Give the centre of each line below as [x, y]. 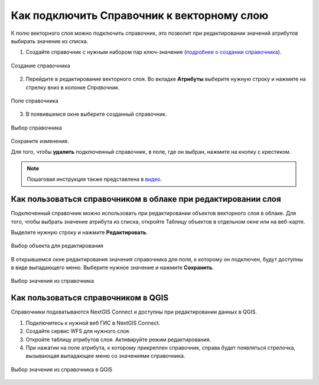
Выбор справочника [36, 128]
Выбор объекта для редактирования [57, 246]
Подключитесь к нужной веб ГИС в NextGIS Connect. [93, 323]
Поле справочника [35, 101]
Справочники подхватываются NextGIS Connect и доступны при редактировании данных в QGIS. [134, 312]
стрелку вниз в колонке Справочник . [73, 87]
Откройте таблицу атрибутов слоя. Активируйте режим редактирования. [118, 339]
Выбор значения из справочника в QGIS [61, 369]
